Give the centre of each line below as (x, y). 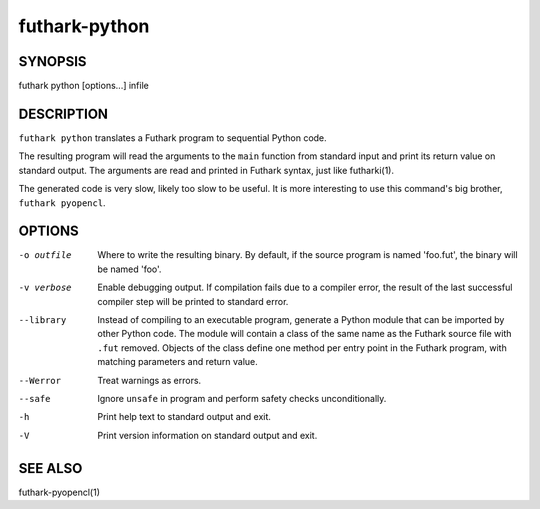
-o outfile (45, 255)
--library (42, 320)
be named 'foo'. (129, 269)
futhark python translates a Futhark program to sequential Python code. (172, 137)
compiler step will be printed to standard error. (193, 301)
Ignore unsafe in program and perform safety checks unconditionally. (242, 398)
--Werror (40, 380)
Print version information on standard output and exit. (207, 435)
